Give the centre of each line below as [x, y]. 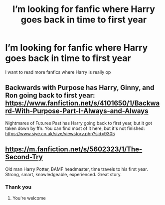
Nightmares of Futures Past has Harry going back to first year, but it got [79, 123]
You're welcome [29, 198]
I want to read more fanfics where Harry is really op [58, 72]
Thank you [18, 187]
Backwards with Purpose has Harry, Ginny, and [80, 88]
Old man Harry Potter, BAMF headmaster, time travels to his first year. [77, 169]
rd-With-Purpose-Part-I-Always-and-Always [77, 111]
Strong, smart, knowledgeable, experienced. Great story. [64, 174]
